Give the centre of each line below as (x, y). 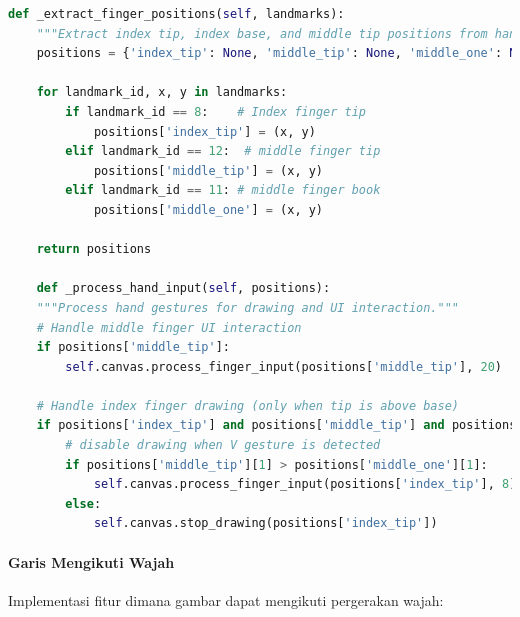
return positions (94, 249)
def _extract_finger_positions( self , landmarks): (176, 14)
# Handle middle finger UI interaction (169, 327)
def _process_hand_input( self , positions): (183, 288)
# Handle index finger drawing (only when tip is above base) (248, 405)
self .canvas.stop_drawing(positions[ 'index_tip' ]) (265, 523)
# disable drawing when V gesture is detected (223, 445)
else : (83, 503)
